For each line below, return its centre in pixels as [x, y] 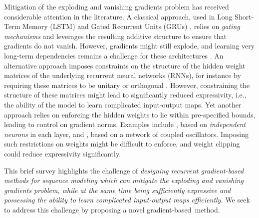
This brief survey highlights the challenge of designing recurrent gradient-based [124, 170]
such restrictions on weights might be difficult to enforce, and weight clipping [122, 144]
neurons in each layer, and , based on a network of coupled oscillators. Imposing [126, 134]
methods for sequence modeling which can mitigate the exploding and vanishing [124, 180]
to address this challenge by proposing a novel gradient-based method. [112, 209]
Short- [244, 16]
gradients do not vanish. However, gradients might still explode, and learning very [129, 46]
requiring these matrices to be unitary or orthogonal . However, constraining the [127, 85]
